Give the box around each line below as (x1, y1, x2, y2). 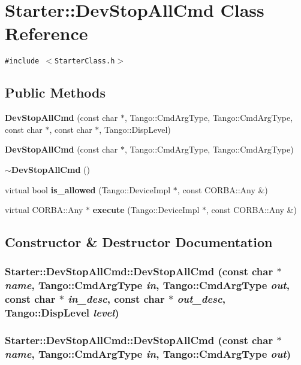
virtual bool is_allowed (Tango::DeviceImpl (5, 183, 171, 196)
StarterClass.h (55, 57, 115, 66)
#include (5, 57, 40, 66)
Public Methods (5, 83, 106, 102)
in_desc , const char (68, 291, 165, 306)
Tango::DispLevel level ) (5, 305, 119, 320)
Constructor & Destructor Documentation (5, 233, 273, 251)
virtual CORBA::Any (5, 203, 83, 216)
